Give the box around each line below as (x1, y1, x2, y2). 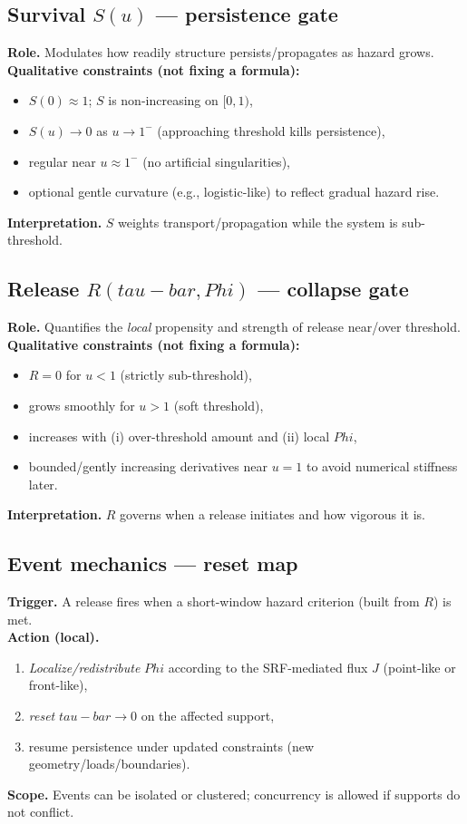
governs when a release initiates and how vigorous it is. (120, 505, 425, 524)
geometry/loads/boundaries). (28, 754, 190, 773)
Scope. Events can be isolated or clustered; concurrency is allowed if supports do (7, 784, 461, 803)
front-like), (28, 675, 88, 694)
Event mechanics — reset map (7, 549, 298, 577)
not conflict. (7, 802, 74, 821)
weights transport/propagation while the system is (118, 212, 398, 231)
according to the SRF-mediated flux (168, 657, 368, 676)
